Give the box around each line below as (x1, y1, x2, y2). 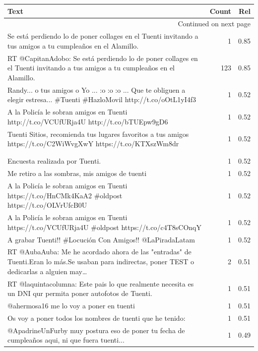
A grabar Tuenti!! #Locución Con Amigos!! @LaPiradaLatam (7, 234, 195, 244)
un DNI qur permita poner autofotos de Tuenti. (7, 288, 152, 298)
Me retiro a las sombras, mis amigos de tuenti (7, 168, 147, 178)
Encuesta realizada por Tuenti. (7, 156, 101, 166)
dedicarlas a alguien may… (7, 266, 87, 276)
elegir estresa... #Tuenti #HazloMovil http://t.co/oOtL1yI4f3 (7, 94, 196, 105)
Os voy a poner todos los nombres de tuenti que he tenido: (7, 312, 186, 323)
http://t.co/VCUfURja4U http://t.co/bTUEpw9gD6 (7, 116, 168, 126)
